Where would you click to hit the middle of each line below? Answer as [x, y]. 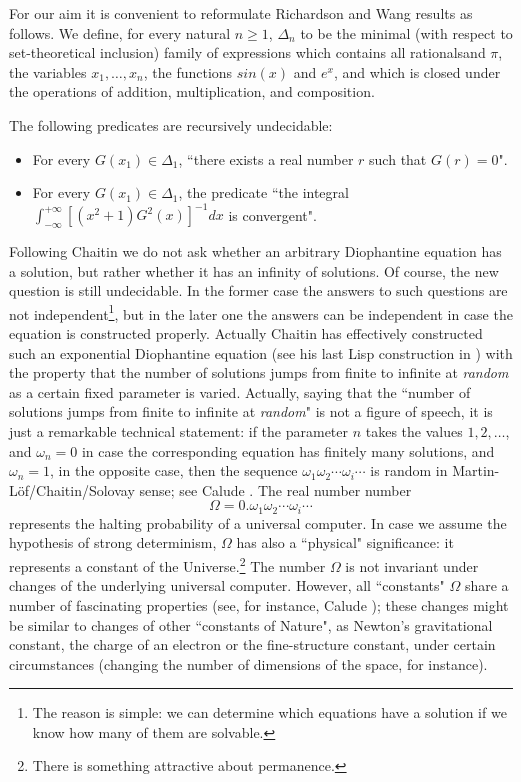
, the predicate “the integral [263, 192]
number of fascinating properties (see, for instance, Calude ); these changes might [259, 604]
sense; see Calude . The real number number [275, 489]
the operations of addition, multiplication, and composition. [192, 91]
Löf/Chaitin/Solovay [72, 489]
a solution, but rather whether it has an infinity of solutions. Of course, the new [254, 270]
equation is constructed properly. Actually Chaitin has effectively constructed [246, 333]
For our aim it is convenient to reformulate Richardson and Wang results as [241, 13]
